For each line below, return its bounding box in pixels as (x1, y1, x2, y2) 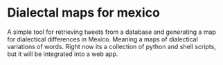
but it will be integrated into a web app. (7, 50, 118, 58)
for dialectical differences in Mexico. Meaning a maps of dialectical (7, 35, 199, 43)
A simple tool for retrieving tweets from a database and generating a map (7, 28, 217, 36)
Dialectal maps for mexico (7, 5, 161, 21)
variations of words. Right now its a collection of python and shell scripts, (7, 42, 216, 50)
